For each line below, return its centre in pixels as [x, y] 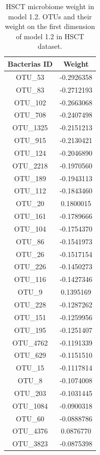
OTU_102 [30, 102]
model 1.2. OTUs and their [50, 16]
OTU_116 [30, 279]
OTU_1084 [30, 405]
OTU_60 [30, 418]
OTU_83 [30, 89]
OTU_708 [30, 115]
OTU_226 [30, 266]
